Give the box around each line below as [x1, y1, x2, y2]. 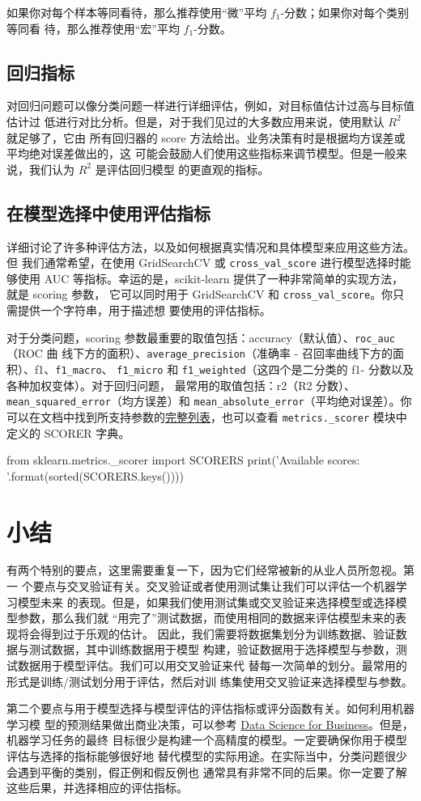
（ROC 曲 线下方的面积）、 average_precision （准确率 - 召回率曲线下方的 [6, 345, 393, 362]
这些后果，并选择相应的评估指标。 [6, 779, 188, 796]
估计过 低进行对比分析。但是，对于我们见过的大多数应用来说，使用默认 [6, 112, 385, 129]
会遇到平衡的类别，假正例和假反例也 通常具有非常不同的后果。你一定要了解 [6, 763, 407, 780]
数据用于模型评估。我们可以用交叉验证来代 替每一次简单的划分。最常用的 [17, 657, 407, 673]
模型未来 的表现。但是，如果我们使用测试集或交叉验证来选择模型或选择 [17, 593, 396, 610]
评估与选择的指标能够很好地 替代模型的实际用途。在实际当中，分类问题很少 [6, 747, 407, 764]
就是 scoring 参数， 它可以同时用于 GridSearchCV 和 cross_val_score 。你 [6, 286, 393, 303]
